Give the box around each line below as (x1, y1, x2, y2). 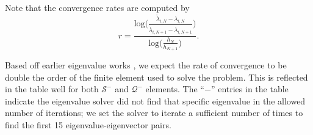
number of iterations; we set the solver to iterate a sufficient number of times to (5, 106, 303, 119)
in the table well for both (5, 82, 99, 95)
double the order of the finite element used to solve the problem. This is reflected (5, 70, 308, 83)
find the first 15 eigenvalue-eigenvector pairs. (5, 119, 171, 131)
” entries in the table (210, 82, 289, 95)
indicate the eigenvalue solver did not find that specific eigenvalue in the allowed (5, 94, 306, 107)
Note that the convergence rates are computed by (5, 1, 190, 13)
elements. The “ (145, 82, 204, 95)
